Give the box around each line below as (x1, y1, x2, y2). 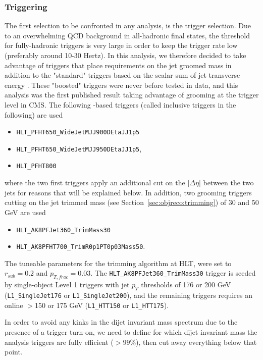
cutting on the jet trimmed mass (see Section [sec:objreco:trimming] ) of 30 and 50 (5, 197, 259, 208)
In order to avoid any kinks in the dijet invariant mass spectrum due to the (5, 317, 238, 327)
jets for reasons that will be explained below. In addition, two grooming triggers (5, 187, 252, 197)
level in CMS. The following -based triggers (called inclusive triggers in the (5, 99, 236, 110)
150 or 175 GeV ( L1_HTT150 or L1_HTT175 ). (34, 299, 169, 310)
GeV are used (5, 207, 46, 217)
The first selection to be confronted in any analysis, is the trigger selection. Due (5, 20, 251, 31)
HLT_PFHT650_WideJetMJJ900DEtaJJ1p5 (16, 129, 140, 136)
